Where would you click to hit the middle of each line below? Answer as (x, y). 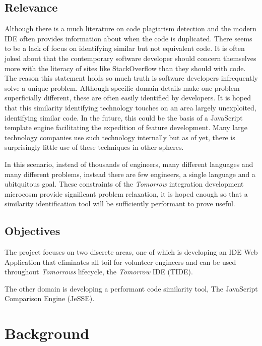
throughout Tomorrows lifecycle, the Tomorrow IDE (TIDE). (99, 272)
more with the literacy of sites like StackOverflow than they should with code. (125, 68)
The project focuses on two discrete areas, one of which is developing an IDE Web (131, 252)
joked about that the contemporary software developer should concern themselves (130, 58)
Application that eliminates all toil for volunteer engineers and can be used (120, 262)
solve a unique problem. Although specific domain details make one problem (122, 88)
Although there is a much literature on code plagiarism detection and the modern (131, 28)
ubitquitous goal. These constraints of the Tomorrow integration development (124, 184)
